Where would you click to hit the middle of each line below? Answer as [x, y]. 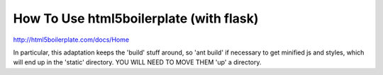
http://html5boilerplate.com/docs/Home [71, 40]
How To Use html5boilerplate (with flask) [136, 18]
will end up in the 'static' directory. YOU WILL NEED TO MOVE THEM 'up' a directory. [137, 62]
